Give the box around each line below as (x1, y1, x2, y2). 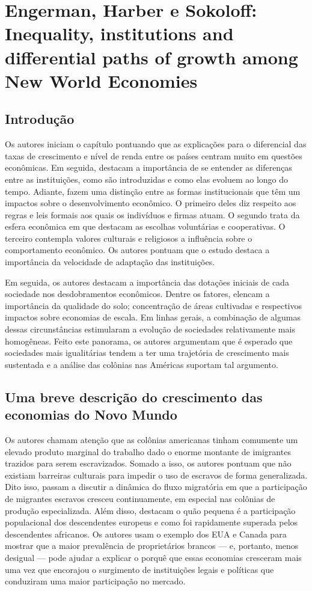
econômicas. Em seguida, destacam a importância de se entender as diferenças (5, 161, 292, 174)
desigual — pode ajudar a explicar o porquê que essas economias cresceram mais (5, 551, 302, 563)
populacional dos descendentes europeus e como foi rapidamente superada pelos (5, 516, 298, 528)
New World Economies (5, 68, 198, 93)
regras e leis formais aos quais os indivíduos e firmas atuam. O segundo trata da (5, 208, 300, 221)
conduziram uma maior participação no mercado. (5, 575, 186, 587)
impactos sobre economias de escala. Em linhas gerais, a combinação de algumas (5, 311, 301, 323)
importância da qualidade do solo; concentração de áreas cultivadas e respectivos (5, 299, 302, 311)
